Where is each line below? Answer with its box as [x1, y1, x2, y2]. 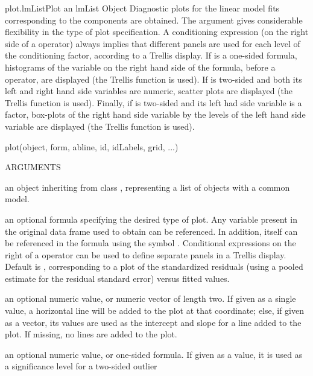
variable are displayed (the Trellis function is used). [5, 119, 195, 132]
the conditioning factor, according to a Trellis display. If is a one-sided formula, [5, 49, 297, 62]
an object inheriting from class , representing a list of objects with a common [5, 180, 290, 193]
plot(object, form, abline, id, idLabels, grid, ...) [5, 140, 179, 153]
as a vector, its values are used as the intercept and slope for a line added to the [5, 316, 302, 328]
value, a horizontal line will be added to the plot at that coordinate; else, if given [5, 304, 305, 317]
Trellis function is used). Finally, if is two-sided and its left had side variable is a [5, 96, 302, 109]
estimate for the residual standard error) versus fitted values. [5, 272, 230, 284]
